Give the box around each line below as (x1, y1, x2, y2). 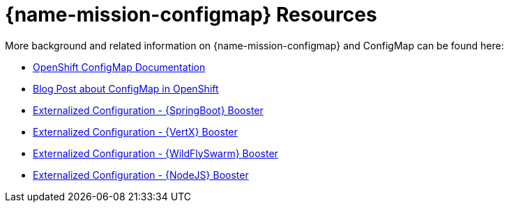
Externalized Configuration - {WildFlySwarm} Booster (33, 147, 278, 159)
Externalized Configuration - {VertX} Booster (33, 125, 238, 138)
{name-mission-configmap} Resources (5, 3, 377, 26)
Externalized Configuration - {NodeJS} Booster (33, 168, 249, 181)
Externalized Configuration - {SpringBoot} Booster (33, 104, 264, 116)
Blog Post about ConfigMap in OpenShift (33, 82, 219, 95)
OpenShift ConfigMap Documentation (33, 61, 206, 73)
